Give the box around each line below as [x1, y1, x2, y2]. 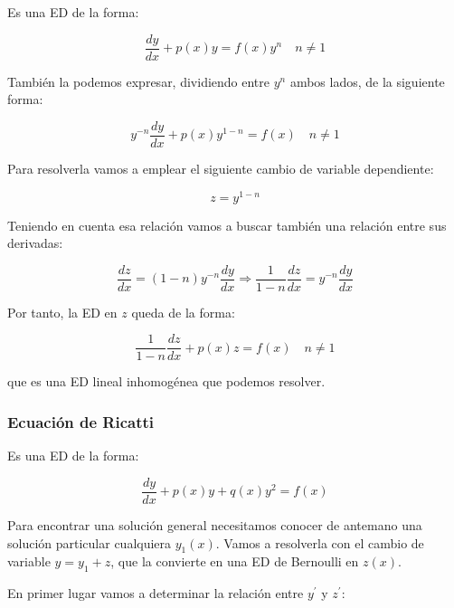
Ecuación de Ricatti [7, 411, 155, 432]
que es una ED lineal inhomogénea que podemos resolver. [7, 372, 326, 391]
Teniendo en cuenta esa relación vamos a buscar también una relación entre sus [7, 215, 447, 234]
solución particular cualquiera [7, 533, 172, 552]
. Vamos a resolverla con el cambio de [215, 533, 424, 552]
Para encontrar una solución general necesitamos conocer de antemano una [7, 515, 422, 534]
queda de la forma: [131, 302, 235, 321]
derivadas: [7, 233, 63, 252]
